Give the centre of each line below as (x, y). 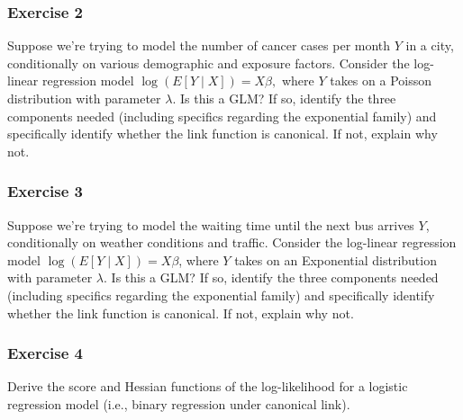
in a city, (430, 45)
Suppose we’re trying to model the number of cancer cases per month (199, 45)
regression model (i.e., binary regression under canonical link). (179, 403)
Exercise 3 (45, 191)
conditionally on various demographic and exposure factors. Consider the (209, 63)
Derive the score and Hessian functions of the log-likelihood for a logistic (208, 386)
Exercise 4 (45, 353)
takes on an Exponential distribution (336, 259)
